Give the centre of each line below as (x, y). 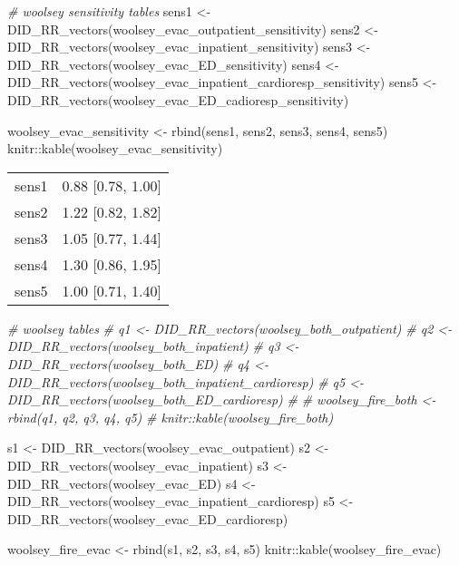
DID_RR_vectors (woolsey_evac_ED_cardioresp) (148, 518)
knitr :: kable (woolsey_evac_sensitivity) (115, 148)
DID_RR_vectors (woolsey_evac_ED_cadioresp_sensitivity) (178, 99)
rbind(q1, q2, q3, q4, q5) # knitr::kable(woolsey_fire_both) (171, 417)
